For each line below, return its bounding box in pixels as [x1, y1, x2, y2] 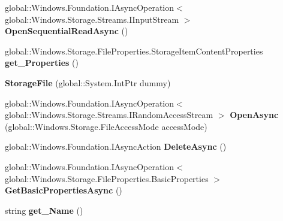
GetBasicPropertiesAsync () [5, 184, 122, 196]
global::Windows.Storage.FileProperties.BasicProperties [5, 172, 209, 184]
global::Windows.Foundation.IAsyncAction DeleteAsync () [5, 140, 227, 153]
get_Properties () [5, 56, 79, 69]
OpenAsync [230, 108, 279, 121]
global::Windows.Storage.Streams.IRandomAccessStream [5, 108, 213, 121]
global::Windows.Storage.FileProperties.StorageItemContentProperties [5, 44, 263, 57]
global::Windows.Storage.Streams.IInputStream [5, 13, 179, 25]
